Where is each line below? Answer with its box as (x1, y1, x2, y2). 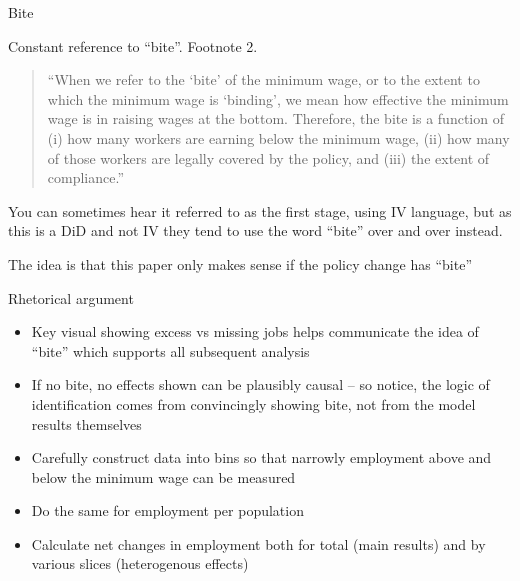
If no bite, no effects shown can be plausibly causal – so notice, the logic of (31, 374, 490, 395)
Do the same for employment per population (31, 500, 304, 521)
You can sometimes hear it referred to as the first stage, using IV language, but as (8, 200, 512, 221)
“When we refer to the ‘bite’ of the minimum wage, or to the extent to (47, 69, 480, 90)
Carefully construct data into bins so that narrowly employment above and (31, 447, 492, 468)
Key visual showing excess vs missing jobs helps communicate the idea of (31, 321, 479, 342)
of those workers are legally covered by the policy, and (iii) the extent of (47, 147, 490, 168)
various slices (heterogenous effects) (31, 553, 249, 574)
